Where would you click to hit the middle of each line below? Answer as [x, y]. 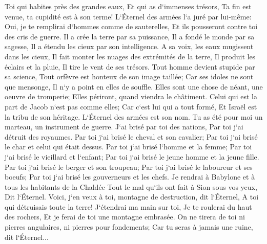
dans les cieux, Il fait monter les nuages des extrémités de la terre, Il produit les [130, 56]
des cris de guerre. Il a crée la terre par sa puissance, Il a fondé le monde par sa [130, 36]
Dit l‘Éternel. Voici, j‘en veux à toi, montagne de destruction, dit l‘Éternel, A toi [132, 197]
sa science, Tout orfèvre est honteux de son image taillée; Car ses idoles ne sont [129, 76]
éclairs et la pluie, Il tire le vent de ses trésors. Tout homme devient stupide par [130, 66]
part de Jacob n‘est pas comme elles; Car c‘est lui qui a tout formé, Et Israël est [131, 106]
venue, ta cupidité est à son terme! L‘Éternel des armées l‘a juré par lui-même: [128, 16]
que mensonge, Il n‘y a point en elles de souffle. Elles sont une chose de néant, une [134, 86]
